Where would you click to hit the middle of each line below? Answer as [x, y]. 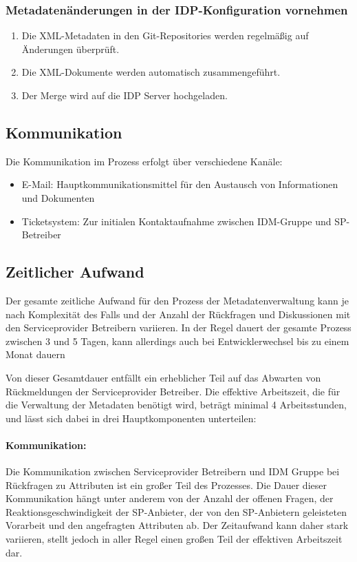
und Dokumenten [58, 197]
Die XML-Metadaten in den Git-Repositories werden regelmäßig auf [165, 35]
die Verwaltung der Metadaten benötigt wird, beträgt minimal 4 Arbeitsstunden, [176, 405]
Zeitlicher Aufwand [75, 272]
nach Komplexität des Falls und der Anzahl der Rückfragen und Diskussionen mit [178, 314]
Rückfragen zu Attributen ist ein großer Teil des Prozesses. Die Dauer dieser [166, 485]
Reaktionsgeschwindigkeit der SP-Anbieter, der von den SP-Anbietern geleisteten [176, 511]
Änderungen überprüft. [71, 49]
